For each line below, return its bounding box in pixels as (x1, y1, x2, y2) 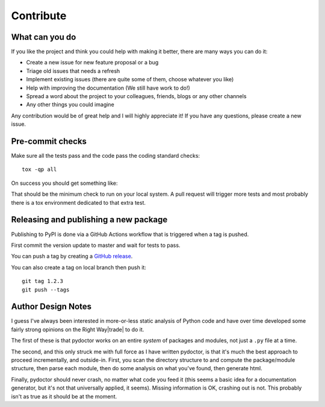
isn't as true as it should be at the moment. (11, 393, 117, 400)
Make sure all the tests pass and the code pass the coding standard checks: (11, 152, 200, 160)
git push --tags (22, 286, 70, 293)
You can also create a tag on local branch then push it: (11, 264, 147, 271)
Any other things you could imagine (26, 101, 114, 108)
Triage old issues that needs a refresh (26, 67, 120, 75)
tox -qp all (22, 166, 57, 173)
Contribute (11, 9, 67, 22)
